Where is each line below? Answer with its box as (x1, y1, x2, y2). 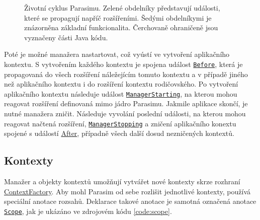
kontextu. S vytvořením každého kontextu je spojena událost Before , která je (4, 58, 243, 69)
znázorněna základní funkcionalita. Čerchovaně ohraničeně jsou (24, 22, 218, 33)
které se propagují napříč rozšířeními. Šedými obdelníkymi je (24, 12, 212, 23)
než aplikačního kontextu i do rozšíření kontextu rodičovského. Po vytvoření (4, 79, 238, 89)
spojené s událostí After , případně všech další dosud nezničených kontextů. (4, 128, 234, 138)
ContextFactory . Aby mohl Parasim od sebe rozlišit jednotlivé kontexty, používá (4, 186, 250, 196)
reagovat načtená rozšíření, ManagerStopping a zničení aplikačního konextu (4, 118, 236, 128)
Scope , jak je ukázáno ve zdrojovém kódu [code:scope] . (4, 205, 172, 216)
